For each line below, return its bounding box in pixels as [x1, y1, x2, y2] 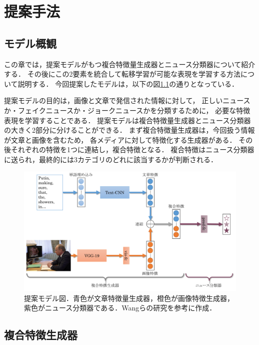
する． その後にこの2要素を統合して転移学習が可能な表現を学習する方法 [4, 69, 240, 79]
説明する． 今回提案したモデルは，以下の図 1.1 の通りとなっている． [17, 78, 239, 89]
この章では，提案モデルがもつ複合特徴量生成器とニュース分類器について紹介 [4, 59, 255, 69]
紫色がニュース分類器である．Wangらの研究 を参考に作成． [24, 302, 216, 313]
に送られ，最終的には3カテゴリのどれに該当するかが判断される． [4, 154, 217, 164]
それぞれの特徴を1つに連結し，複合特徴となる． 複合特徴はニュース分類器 [10, 144, 254, 155]
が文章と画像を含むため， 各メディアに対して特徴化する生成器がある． [4, 134, 236, 145]
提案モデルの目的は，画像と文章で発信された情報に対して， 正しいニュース [4, 95, 250, 106]
